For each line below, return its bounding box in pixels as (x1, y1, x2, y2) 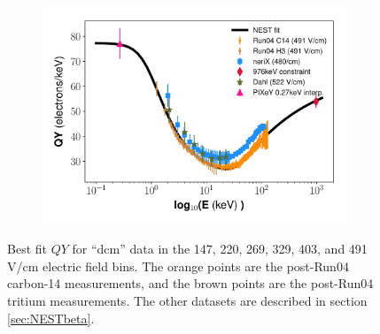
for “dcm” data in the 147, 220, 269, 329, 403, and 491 (72, 239, 368, 258)
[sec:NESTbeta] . (7, 308, 95, 327)
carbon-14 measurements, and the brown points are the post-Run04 (7, 274, 374, 292)
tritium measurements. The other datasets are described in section (7, 291, 368, 309)
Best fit (7, 239, 47, 258)
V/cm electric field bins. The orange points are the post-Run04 (7, 256, 349, 275)
